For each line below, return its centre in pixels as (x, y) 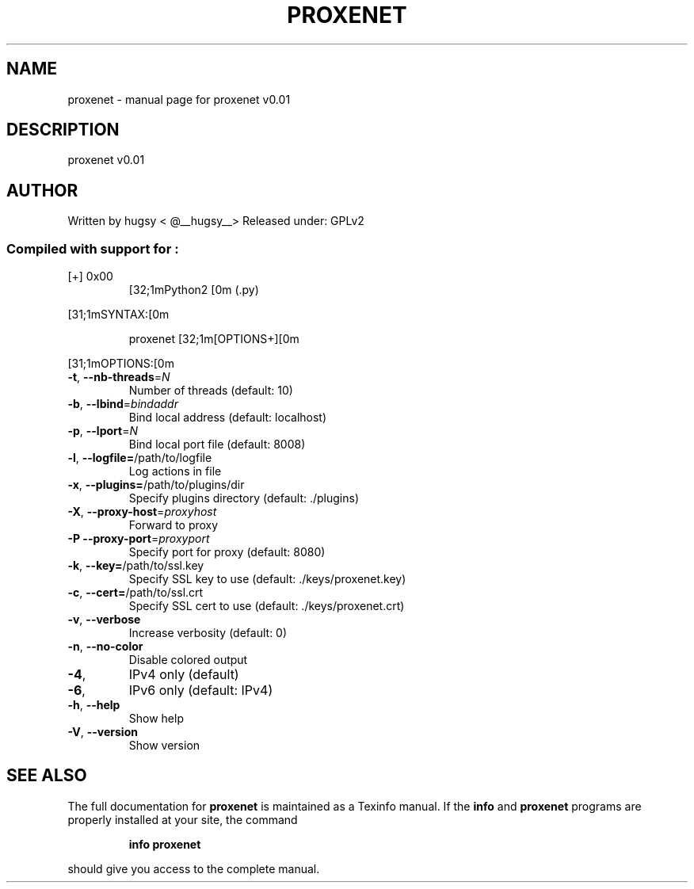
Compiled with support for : (93, 248)
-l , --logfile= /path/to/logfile (140, 458)
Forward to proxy (173, 525)
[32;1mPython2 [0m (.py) (194, 290)
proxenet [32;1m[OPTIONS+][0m (214, 339)
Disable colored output (188, 660)
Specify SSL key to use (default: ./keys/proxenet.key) (267, 579)
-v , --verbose (104, 620)
